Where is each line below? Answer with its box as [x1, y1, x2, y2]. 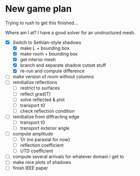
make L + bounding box [20, 45, 70, 51]
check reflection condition [20, 108, 75, 114]
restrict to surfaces [20, 85, 60, 91]
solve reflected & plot [20, 97, 65, 103]
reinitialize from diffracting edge [12, 113, 80, 119]
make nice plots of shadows [12, 159, 71, 165]
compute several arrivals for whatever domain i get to [12, 154, 124, 160]
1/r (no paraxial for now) [20, 137, 70, 142]
